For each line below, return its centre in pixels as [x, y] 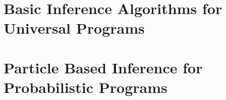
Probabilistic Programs [86, 87]
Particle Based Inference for [103, 67]
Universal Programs [74, 28]
